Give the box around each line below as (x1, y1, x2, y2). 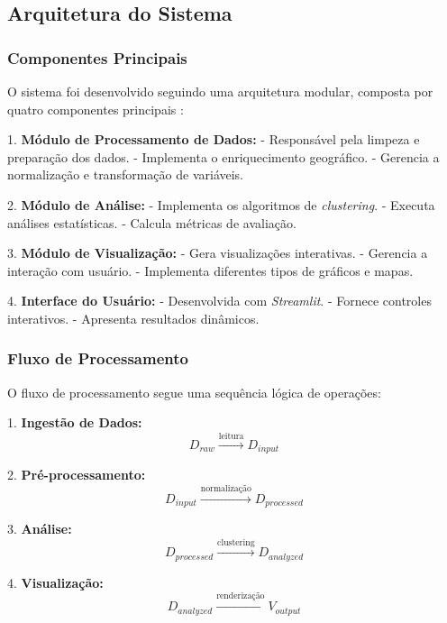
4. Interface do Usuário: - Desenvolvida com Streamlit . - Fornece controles (7, 291, 432, 310)
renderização (216, 591, 265, 601)
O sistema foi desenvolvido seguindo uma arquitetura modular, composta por (7, 82, 433, 100)
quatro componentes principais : (7, 99, 184, 118)
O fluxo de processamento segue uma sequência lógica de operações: (7, 382, 381, 401)
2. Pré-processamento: (7, 465, 146, 484)
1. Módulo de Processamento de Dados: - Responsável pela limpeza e (7, 130, 420, 149)
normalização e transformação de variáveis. (7, 165, 244, 184)
